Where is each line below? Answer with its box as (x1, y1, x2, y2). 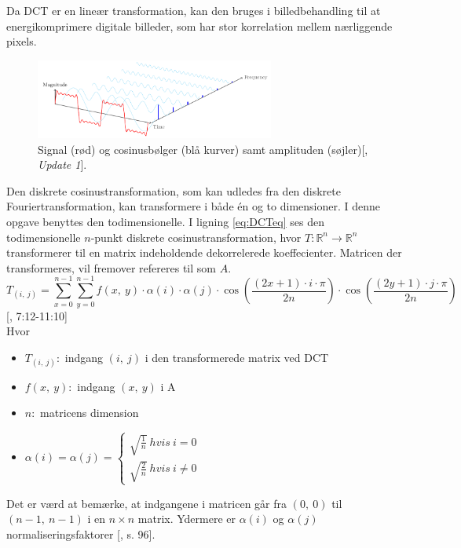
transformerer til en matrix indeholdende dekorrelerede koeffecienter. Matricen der (6, 244, 402, 261)
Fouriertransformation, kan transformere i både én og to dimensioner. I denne (6, 198, 380, 214)
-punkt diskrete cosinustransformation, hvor (90, 228, 302, 245)
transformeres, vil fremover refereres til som (6, 259, 216, 276)
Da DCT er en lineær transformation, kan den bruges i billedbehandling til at (6, 2, 381, 18)
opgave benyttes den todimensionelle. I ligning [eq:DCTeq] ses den (6, 214, 324, 230)
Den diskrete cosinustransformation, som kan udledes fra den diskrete (6, 182, 341, 199)
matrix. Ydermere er (137, 510, 236, 527)
